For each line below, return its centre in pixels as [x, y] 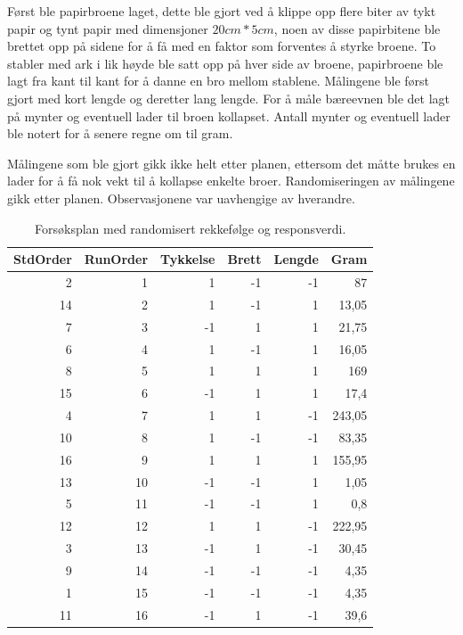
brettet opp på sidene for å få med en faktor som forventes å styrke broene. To [222, 46]
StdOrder [43, 259]
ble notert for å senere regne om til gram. [120, 133]
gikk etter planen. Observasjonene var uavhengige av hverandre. [181, 198]
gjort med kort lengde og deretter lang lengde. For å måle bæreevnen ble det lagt [229, 98]
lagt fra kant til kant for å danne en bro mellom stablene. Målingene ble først [218, 81]
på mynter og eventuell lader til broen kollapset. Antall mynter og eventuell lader [229, 115]
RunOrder [116, 259]
